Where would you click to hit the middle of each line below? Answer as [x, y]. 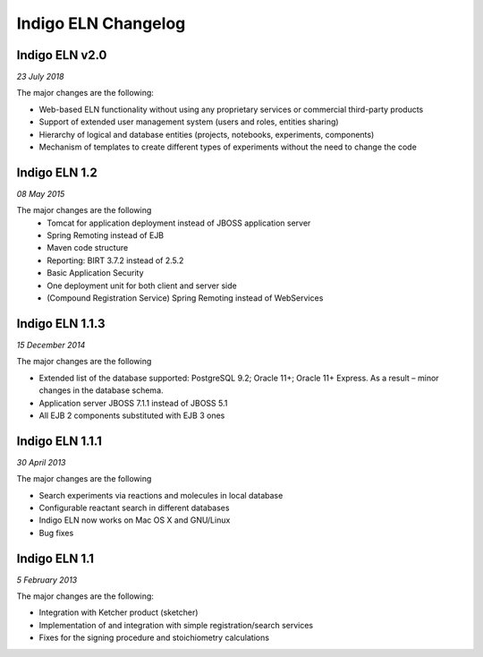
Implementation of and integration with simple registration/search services [176, 625]
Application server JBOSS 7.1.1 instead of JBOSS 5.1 [133, 403]
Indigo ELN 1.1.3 [61, 324]
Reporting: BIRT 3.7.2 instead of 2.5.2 [115, 260]
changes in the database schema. [102, 390]
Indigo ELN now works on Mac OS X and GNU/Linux [135, 520]
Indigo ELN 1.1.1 [59, 441]
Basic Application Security [95, 273]
